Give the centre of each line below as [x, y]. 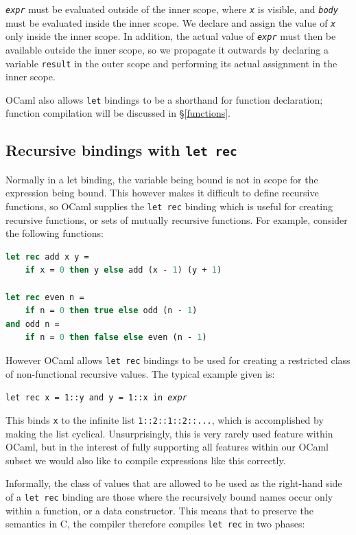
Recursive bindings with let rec [121, 150]
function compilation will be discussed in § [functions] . [118, 113]
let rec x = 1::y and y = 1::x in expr [96, 398]
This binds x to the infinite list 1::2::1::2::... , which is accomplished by [165, 419]
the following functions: [55, 233]
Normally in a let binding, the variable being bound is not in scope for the [162, 179]
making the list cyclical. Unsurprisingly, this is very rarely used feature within [169, 433]
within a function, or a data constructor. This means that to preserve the [159, 510]
